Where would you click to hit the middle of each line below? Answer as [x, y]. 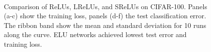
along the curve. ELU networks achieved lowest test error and [95, 34]
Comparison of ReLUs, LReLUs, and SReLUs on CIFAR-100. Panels [105, 6]
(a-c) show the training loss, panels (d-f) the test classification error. [105, 16]
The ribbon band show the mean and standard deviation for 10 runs [105, 25]
